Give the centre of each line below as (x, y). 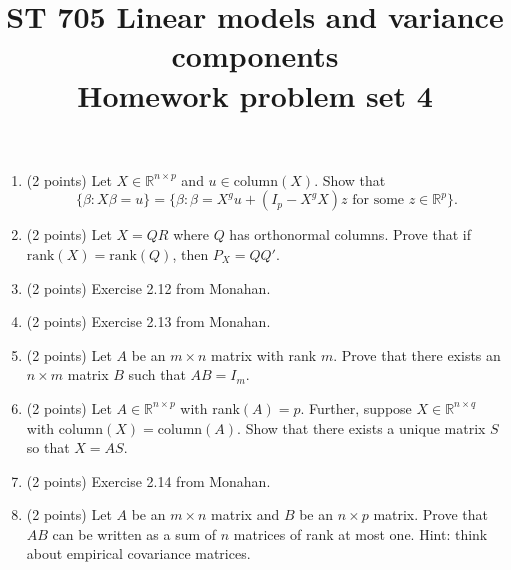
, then (190, 253)
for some (378, 200)
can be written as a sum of (134, 533)
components (255, 55)
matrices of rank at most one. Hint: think (360, 533)
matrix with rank (264, 354)
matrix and (245, 514)
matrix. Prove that (430, 514)
